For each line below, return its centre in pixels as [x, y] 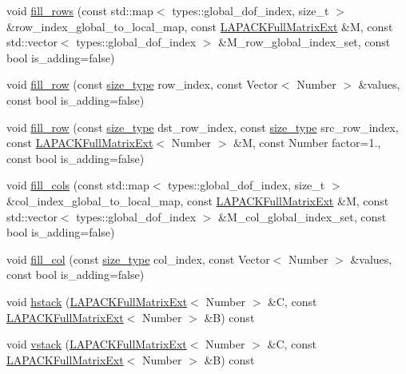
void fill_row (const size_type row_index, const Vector [142, 84]
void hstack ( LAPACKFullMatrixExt [97, 301]
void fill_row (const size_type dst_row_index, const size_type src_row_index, [203, 127]
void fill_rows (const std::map [80, 10]
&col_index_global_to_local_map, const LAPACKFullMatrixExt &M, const [198, 200]
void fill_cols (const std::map [78, 185]
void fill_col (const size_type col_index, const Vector [138, 259]
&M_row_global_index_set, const [304, 42]
